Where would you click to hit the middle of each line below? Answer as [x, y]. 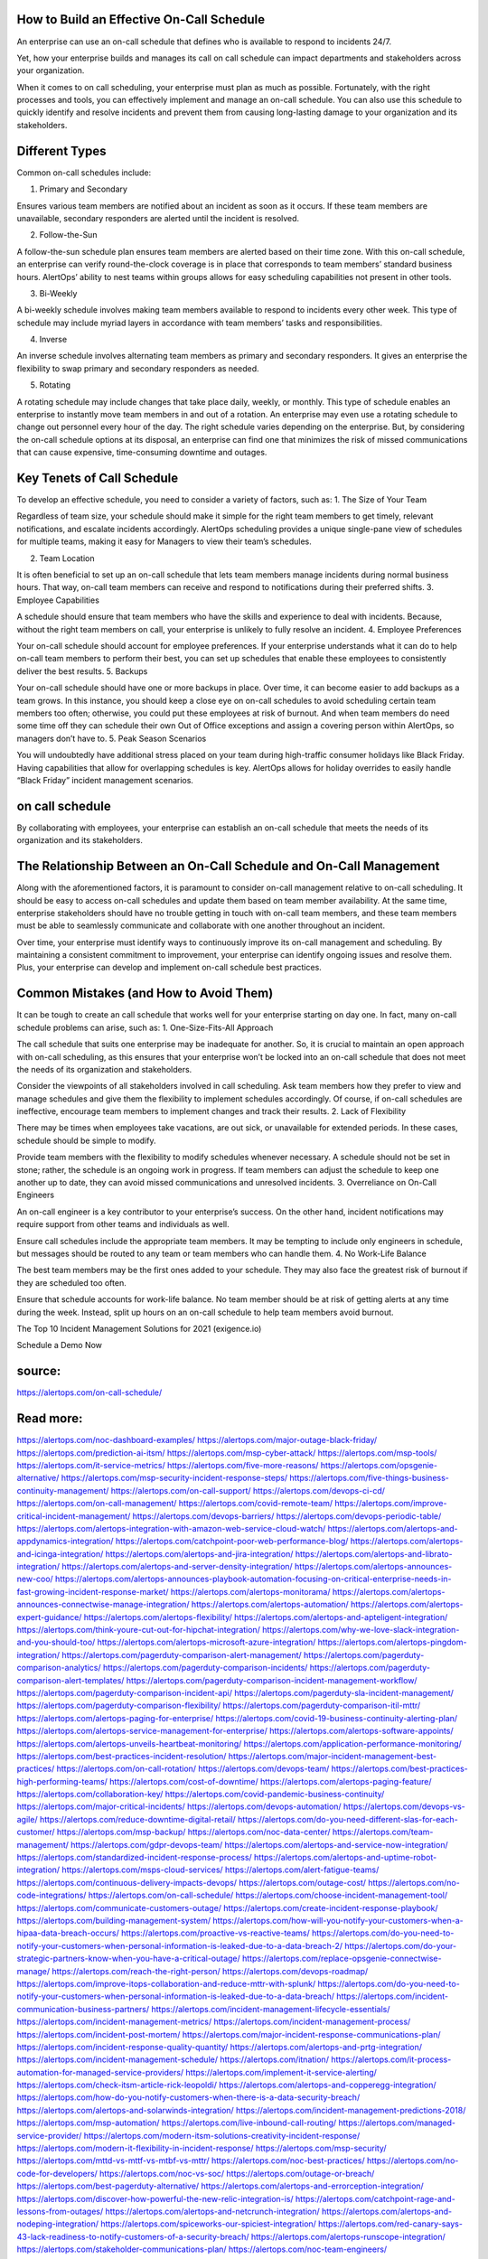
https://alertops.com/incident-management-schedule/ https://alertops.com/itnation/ [173, 2059]
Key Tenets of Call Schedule [98, 478]
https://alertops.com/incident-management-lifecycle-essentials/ [270, 2009]
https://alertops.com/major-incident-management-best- [333, 1756]
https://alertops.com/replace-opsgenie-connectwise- [342, 1959]
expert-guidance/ [49, 1617]
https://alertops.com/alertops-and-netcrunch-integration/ [212, 2211]
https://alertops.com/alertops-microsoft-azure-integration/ [206, 1642]
